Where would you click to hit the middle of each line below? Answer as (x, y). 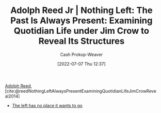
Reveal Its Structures (81, 41)
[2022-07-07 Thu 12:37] (81, 64)
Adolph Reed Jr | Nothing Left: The (81, 10)
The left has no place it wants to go (47, 105)
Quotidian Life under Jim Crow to (81, 31)
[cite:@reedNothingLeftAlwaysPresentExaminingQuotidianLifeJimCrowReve (81, 91)
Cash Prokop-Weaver (81, 54)
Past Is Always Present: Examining (81, 21)
